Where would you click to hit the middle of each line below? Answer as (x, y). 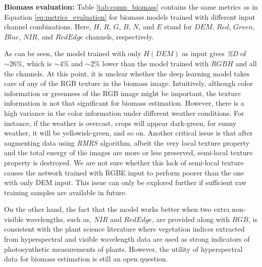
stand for (178, 27)
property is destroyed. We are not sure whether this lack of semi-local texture (124, 162)
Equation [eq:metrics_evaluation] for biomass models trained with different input (130, 16)
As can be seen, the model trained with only (73, 53)
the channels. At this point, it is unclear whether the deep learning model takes (127, 73)
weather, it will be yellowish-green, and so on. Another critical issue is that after (128, 133)
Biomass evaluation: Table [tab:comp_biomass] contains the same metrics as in (131, 7)
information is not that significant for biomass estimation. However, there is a (124, 103)
